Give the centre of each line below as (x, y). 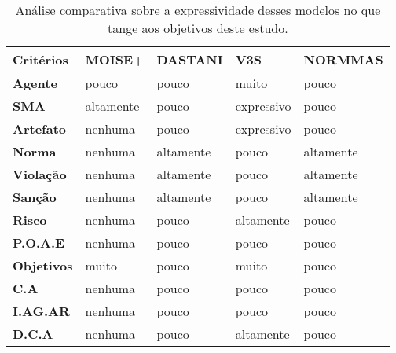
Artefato (39, 129)
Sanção (35, 197)
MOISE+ (115, 59)
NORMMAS (343, 59)
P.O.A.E (39, 243)
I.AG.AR (41, 311)
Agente (35, 83)
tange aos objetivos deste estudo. (198, 28)
